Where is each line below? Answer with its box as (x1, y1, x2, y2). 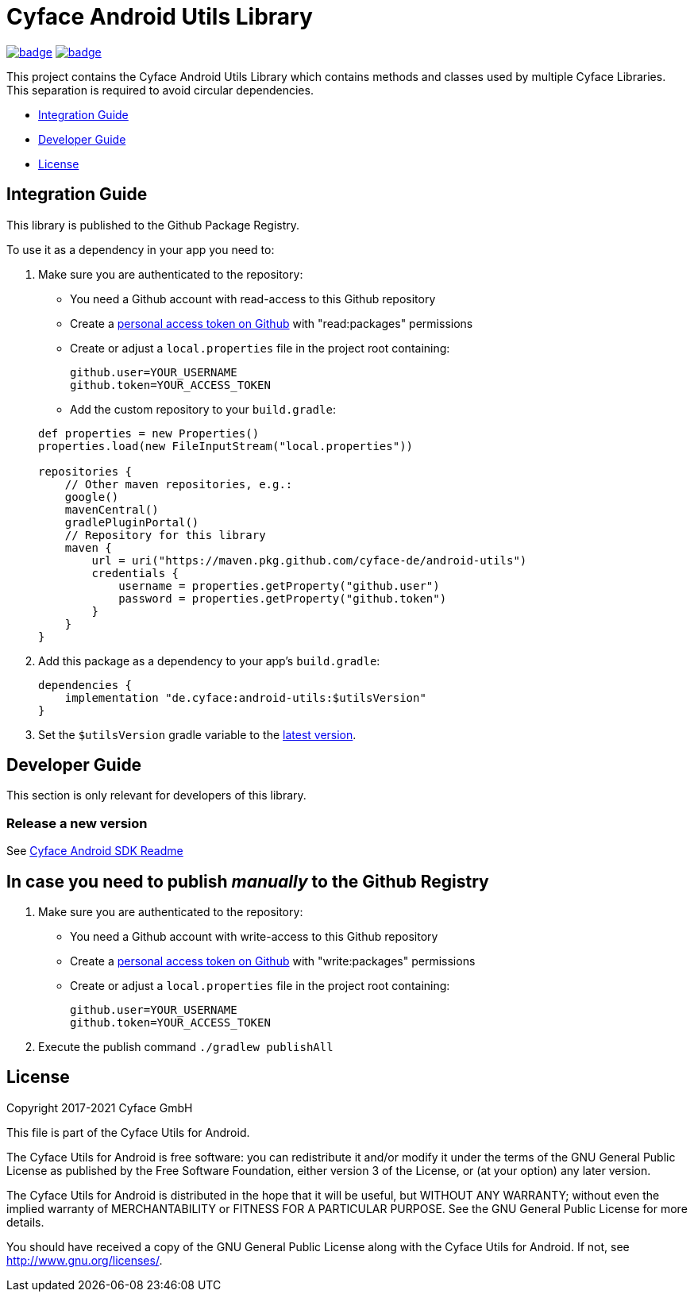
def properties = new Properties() (38, 426, 260, 440)
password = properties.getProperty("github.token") (118, 591, 447, 605)
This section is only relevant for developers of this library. (6, 788, 307, 803)
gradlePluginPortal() (64, 515, 199, 529)
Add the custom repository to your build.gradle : (70, 402, 336, 416)
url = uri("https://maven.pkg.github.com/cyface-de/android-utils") (91, 553, 527, 567)
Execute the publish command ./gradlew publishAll (38, 1040, 334, 1054)
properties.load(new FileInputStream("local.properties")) (38, 439, 414, 453)
